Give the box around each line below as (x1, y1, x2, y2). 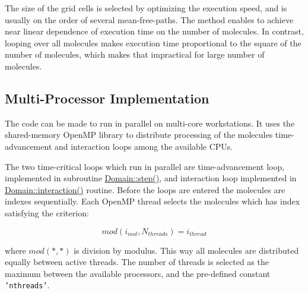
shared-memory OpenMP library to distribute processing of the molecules (5, 128, 273, 141)
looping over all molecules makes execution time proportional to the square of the (5, 36, 301, 49)
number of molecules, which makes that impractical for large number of (5, 48, 265, 61)
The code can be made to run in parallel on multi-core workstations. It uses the (5, 116, 295, 129)
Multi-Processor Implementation (5, 89, 209, 107)
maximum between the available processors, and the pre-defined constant (5, 267, 271, 279)
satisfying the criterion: (5, 206, 89, 219)
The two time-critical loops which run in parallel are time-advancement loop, (5, 160, 285, 172)
